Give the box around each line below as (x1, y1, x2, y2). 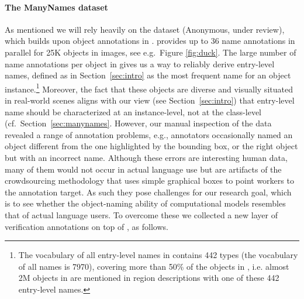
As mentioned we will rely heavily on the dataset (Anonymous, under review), (5, 23, 285, 35)
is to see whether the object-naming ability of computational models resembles (5, 197, 286, 209)
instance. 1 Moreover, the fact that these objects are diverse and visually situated (5, 81, 293, 95)
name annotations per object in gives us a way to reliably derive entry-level (5, 57, 275, 70)
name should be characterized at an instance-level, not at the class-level (5, 105, 261, 118)
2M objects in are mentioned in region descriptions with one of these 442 (18, 271, 279, 284)
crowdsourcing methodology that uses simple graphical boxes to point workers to (5, 174, 294, 187)
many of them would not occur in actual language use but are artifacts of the (5, 163, 282, 175)
